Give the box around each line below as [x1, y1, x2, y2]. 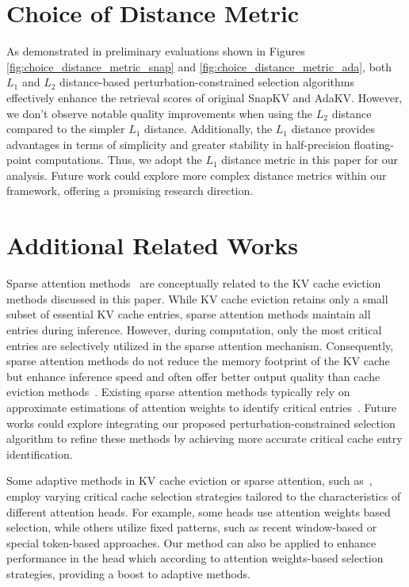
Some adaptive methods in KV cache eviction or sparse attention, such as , [6, 472, 373, 489]
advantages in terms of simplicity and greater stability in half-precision [6, 135, 350, 152]
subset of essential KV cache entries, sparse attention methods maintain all [6, 306, 371, 322]
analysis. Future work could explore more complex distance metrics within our [6, 166, 387, 183]
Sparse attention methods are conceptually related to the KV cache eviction [6, 275, 381, 292]
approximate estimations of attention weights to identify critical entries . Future [6, 398, 397, 415]
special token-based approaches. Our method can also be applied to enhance [6, 534, 377, 551]
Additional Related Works [6, 229, 298, 261]
